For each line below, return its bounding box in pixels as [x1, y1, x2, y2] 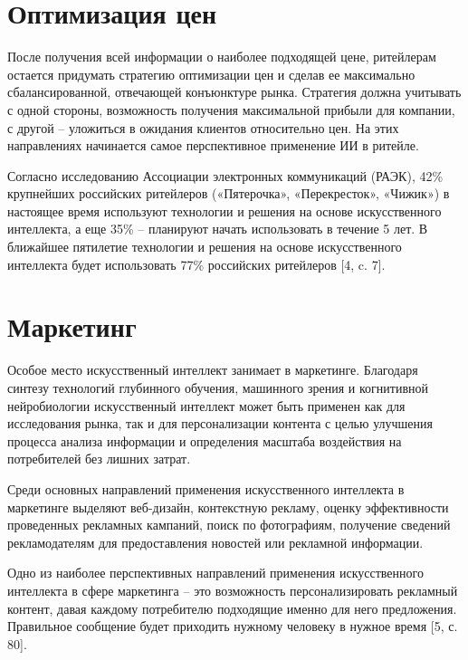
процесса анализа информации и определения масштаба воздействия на [7, 431, 402, 450]
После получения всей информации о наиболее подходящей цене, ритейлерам [7, 47, 436, 66]
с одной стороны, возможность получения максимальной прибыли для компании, [7, 100, 455, 119]
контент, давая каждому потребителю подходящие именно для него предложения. [7, 598, 457, 617]
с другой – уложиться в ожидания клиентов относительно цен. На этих [7, 118, 399, 137]
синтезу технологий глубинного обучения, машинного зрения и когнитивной [7, 378, 429, 397]
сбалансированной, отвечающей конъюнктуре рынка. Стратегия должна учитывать [7, 82, 462, 101]
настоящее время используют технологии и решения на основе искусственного [7, 201, 442, 220]
